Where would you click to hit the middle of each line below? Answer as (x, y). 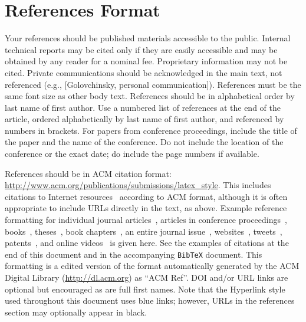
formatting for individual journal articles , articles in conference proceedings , (146, 220)
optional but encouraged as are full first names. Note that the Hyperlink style (145, 289)
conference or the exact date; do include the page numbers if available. (132, 154)
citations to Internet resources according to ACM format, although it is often (146, 196)
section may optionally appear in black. (76, 312)
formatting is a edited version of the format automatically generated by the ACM (152, 266)
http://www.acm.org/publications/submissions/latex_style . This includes (138, 185)
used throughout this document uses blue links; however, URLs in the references (150, 300)
